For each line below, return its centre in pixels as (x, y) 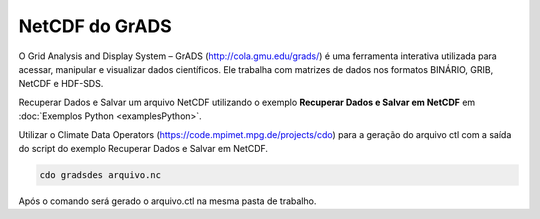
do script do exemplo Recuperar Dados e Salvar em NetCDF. (143, 148)
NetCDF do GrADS (95, 26)
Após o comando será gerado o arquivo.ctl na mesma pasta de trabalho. (167, 201)
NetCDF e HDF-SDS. (61, 84)
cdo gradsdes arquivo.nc (100, 174)
